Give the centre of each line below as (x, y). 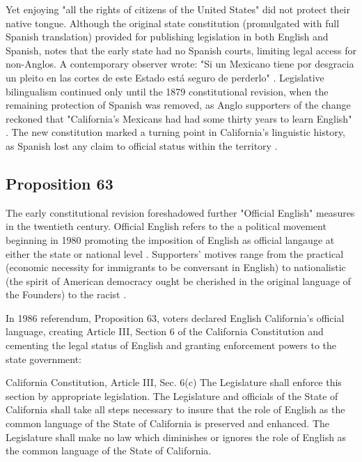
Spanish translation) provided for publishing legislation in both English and (167, 37)
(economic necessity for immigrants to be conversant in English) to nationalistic (176, 267)
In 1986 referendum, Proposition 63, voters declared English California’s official (175, 317)
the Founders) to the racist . (66, 294)
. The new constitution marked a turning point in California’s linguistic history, (175, 132)
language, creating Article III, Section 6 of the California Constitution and (165, 331)
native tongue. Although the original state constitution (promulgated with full (173, 23)
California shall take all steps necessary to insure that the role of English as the (175, 409)
